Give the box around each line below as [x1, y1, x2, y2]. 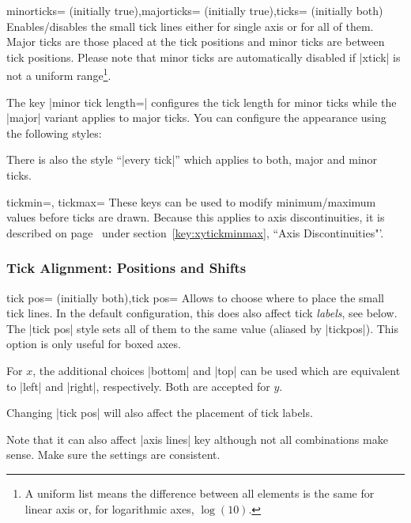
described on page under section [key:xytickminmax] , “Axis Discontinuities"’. [6, 224, 384, 241]
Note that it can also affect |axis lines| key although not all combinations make [6, 430, 388, 447]
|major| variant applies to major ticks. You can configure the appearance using [6, 109, 386, 126]
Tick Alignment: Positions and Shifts [6, 258, 247, 278]
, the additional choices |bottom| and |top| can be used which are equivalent [32, 362, 401, 378]
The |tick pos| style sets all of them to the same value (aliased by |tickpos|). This [6, 320, 398, 336]
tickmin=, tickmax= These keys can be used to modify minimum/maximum [6, 193, 376, 210]
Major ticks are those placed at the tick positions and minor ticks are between [6, 33, 385, 50]
